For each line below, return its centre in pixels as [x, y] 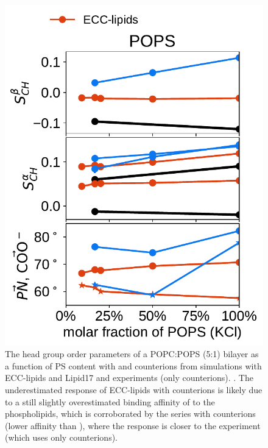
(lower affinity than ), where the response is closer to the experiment [133, 425]
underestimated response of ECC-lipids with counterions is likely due [134, 389]
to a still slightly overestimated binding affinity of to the [110, 401]
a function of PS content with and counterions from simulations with [133, 365]
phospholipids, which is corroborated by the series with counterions [130, 414]
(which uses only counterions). [61, 437]
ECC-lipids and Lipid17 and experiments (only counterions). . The [129, 378]
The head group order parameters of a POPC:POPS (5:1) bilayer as [132, 354]
